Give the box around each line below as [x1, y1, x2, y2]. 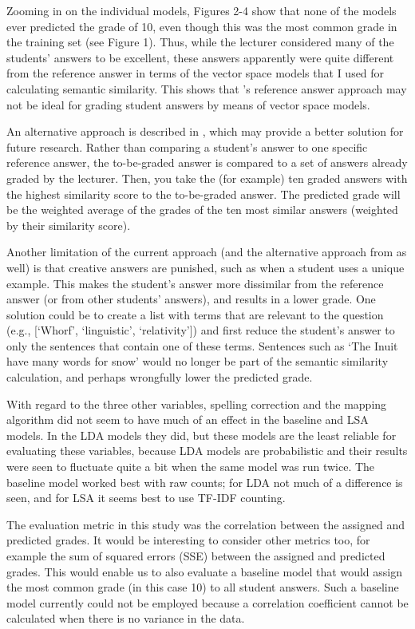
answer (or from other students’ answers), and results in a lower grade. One [6, 291, 376, 307]
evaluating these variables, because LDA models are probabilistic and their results [6, 442, 408, 459]
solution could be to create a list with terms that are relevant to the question [6, 306, 384, 322]
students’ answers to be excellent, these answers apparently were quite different [6, 49, 394, 65]
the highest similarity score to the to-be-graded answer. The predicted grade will [6, 185, 401, 202]
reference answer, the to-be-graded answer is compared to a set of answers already [6, 154, 408, 171]
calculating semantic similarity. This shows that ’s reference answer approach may [6, 80, 407, 97]
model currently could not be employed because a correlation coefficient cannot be [6, 594, 409, 611]
